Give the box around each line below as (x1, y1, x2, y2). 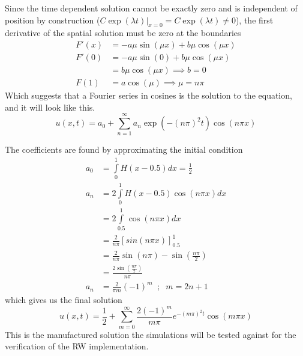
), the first (235, 13, 274, 26)
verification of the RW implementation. (5, 340, 149, 352)
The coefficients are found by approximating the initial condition (5, 143, 243, 156)
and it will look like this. (5, 100, 95, 113)
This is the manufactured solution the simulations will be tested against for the (5, 328, 296, 340)
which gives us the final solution (5, 293, 122, 305)
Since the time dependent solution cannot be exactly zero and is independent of (5, 2, 298, 14)
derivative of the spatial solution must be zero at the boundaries (5, 26, 241, 39)
